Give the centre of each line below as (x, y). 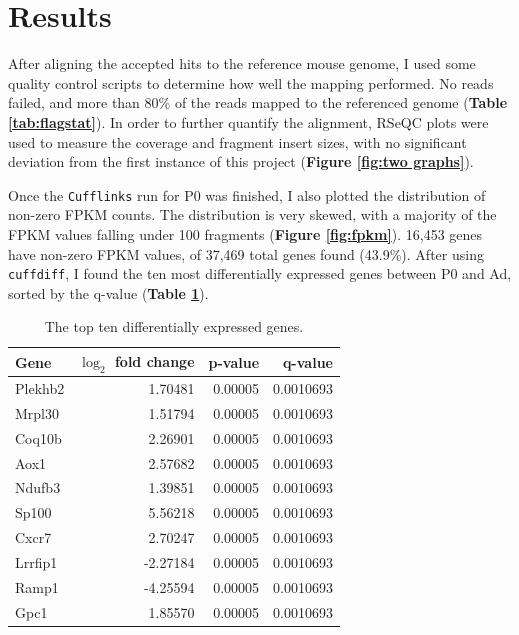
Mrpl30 (37, 412)
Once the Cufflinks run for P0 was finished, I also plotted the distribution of (247, 194)
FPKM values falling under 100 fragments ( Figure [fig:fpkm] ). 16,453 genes (245, 233)
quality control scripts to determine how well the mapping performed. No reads (251, 82)
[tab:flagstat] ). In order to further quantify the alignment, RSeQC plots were (248, 121)
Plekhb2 (40, 388)
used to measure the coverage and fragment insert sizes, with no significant (237, 141)
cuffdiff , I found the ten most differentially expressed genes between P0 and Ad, (260, 273)
